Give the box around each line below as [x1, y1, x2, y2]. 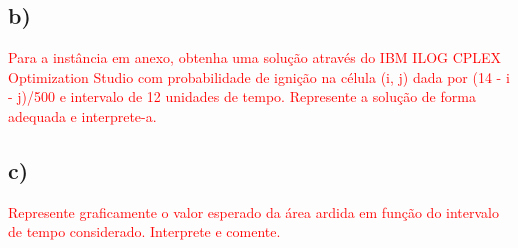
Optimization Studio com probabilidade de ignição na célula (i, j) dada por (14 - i [8, 66, 510, 87]
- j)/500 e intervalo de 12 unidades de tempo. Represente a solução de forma [8, 86, 476, 107]
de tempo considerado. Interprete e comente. [8, 221, 281, 242]
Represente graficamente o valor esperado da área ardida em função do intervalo [8, 201, 499, 222]
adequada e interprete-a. [8, 105, 157, 126]
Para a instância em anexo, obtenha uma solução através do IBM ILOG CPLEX [8, 47, 502, 68]
